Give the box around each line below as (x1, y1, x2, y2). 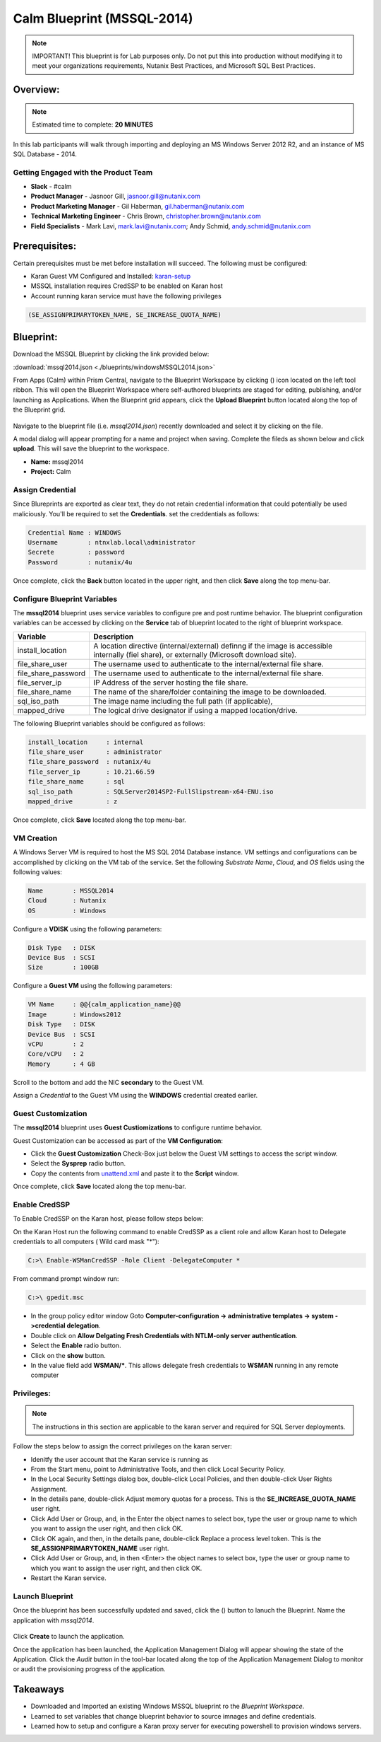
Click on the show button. (30, 1351, 106, 1359)
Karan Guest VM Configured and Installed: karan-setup (30, 272, 191, 280)
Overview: (13, 83, 60, 95)
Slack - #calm (30, 182, 72, 191)
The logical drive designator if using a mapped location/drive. (93, 705, 298, 715)
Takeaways (13, 1683, 65, 1695)
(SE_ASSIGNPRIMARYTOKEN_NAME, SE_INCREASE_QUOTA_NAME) (28, 310, 222, 318)
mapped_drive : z (28, 798, 118, 806)
